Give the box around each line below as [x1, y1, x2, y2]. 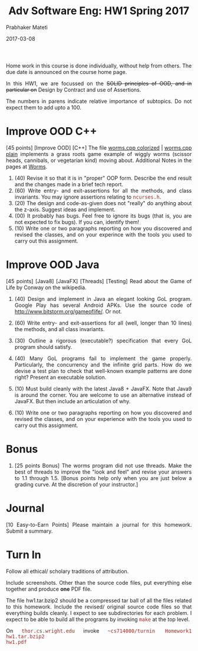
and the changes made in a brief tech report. [14, 180, 123, 187]
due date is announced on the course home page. [6, 68, 127, 75]
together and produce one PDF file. [6, 585, 92, 592]
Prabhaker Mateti [6, 24, 48, 31]
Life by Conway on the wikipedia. [6, 284, 87, 291]
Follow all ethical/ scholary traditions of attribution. [6, 568, 129, 575]
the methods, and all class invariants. [14, 325, 105, 332]
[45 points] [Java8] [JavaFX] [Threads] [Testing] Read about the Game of [6, 277, 192, 284]
